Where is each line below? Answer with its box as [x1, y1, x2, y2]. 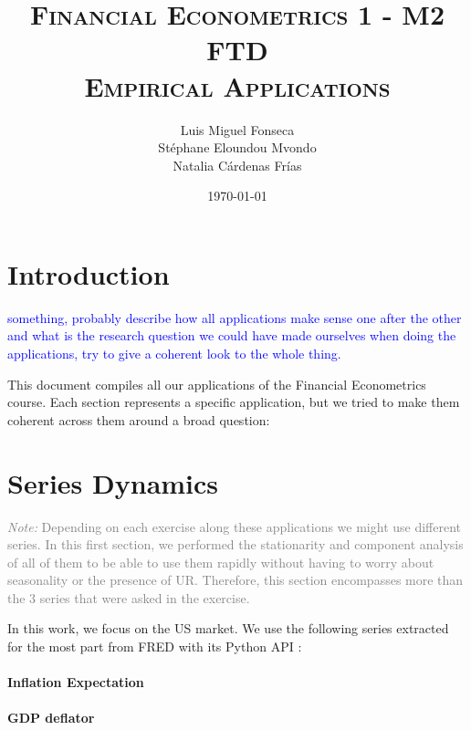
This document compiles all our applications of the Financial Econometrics [7, 374, 426, 393]
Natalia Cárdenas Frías [173, 155, 302, 174]
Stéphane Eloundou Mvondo [158, 138, 317, 157]
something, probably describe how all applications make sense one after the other [7, 308, 462, 327]
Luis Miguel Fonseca [180, 120, 295, 139]
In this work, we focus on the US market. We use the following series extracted [7, 619, 449, 638]
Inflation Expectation [7, 673, 144, 692]
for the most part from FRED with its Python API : [7, 637, 302, 656]
